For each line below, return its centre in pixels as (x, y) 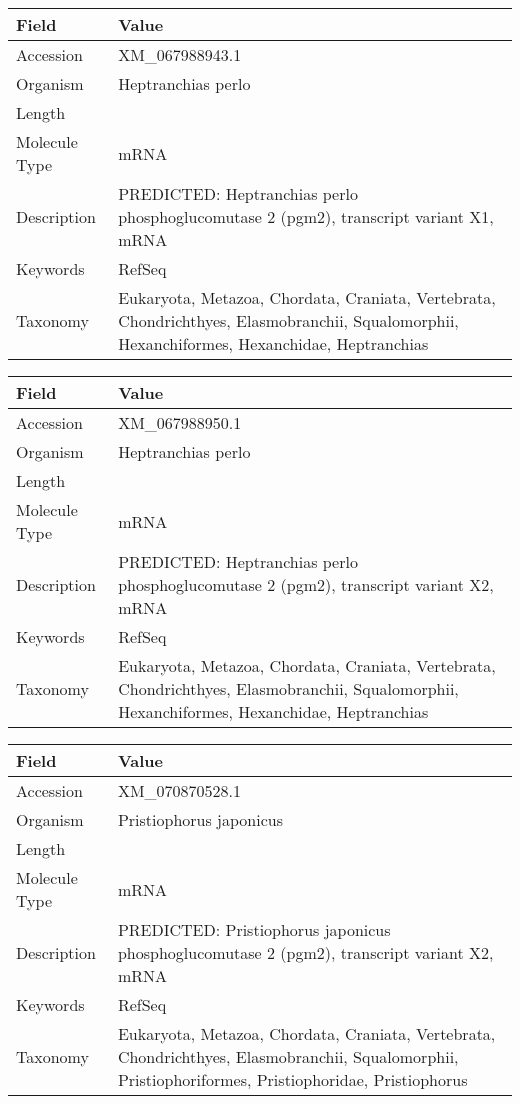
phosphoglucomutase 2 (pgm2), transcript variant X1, (306, 216)
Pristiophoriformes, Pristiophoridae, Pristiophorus (292, 1079)
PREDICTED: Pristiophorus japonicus (254, 929)
